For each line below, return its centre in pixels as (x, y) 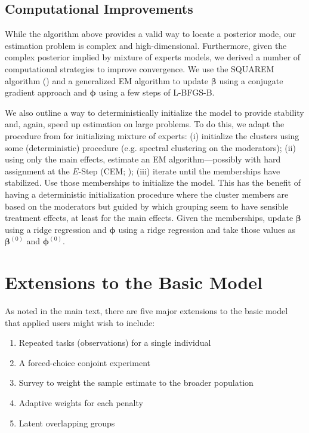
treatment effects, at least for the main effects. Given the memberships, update (149, 218)
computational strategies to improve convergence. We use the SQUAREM (140, 68)
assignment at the (37, 171)
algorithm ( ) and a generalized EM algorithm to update (107, 80)
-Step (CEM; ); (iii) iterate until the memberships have (179, 171)
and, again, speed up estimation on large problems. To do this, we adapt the (145, 124)
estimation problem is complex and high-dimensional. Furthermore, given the (146, 45)
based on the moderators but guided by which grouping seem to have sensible (147, 206)
